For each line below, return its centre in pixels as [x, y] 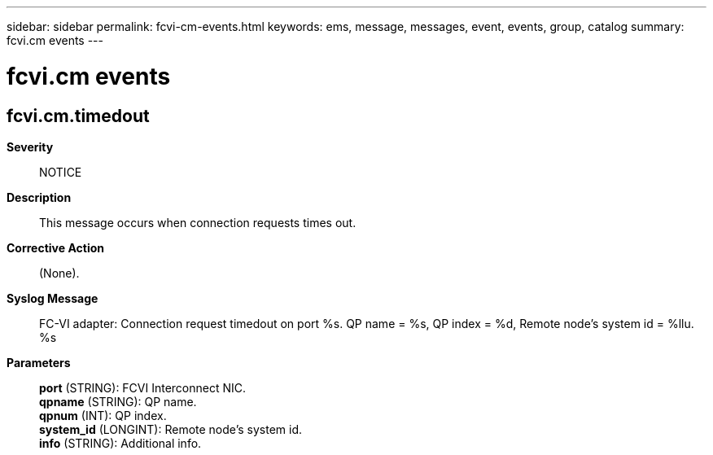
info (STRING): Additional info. [120, 443]
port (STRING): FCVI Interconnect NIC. [143, 387]
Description [39, 197]
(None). [59, 273]
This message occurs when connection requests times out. [198, 222]
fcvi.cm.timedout [78, 116]
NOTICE [61, 172]
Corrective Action [55, 247]
